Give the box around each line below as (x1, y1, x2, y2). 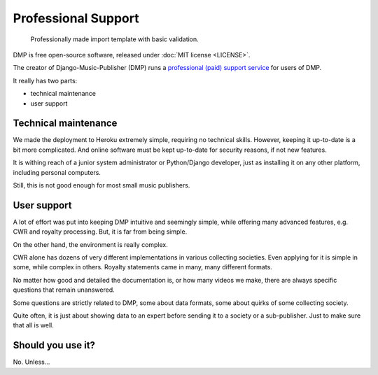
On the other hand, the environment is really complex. (13, 240, 168, 248)
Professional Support (13, 10, 139, 26)
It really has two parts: (13, 76, 78, 85)
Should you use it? (13, 339, 96, 351)
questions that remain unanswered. (13, 285, 115, 294)
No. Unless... (13, 358, 50, 367)
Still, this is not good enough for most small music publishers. (13, 181, 190, 189)
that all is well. (13, 321, 54, 330)
